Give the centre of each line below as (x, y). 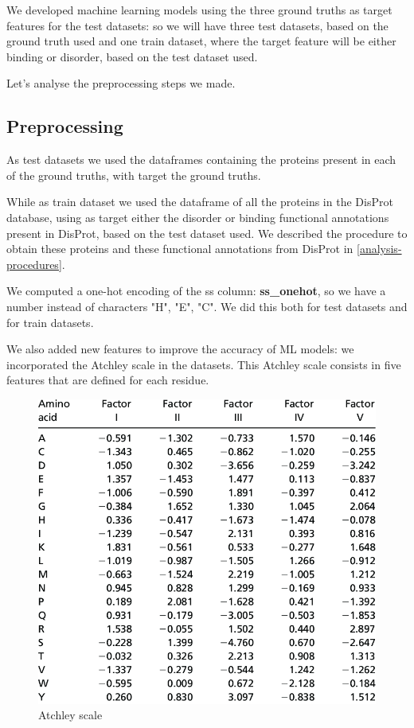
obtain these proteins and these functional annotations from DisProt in (180, 249)
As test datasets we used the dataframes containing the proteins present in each (201, 160)
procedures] (34, 264)
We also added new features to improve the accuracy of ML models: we (180, 349)
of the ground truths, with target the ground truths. (134, 175)
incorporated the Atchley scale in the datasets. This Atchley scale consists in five (204, 364)
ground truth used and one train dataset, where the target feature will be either (201, 41)
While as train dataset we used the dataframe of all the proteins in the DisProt (200, 202)
